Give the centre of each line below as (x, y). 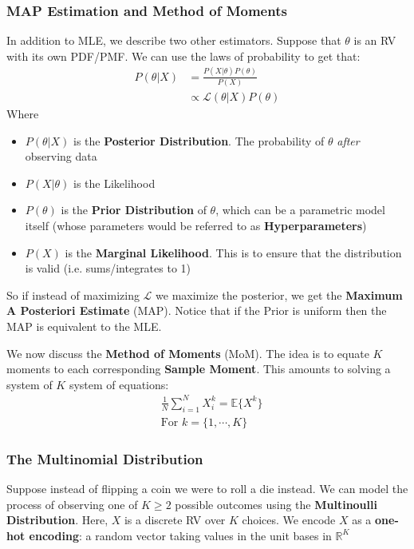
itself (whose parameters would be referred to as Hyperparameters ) (196, 226)
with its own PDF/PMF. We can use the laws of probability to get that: (183, 56)
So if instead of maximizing (73, 294)
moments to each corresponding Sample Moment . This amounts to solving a (199, 369)
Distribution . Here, (57, 520)
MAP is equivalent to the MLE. (84, 326)
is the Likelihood (114, 183)
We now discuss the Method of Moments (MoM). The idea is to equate (188, 353)
